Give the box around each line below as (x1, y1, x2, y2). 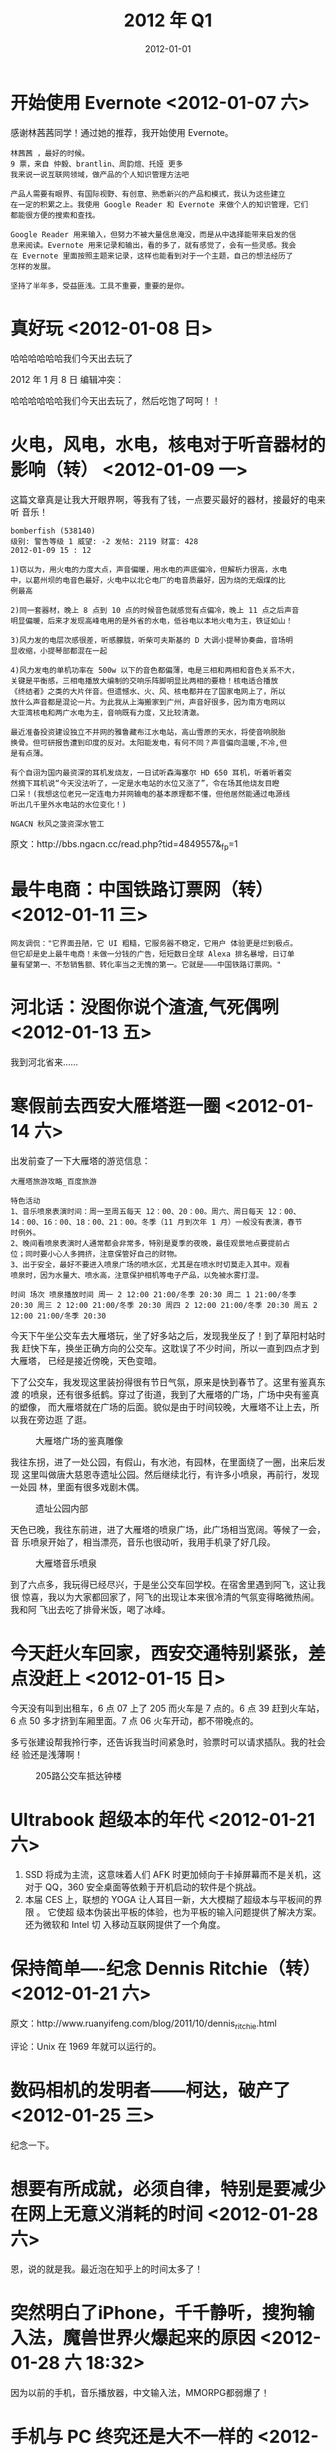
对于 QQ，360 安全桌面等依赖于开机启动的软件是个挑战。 (24, 1881, 262, 1893)
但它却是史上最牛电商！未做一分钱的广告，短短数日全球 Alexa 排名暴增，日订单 (10, 949, 295, 960)
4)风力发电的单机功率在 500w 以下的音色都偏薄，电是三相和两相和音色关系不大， (10, 665, 300, 675)
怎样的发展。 (10, 261, 56, 271)
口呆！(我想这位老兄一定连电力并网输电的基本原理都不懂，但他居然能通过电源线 (10, 789, 291, 799)
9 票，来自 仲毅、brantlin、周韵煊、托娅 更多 (10, 159, 184, 169)
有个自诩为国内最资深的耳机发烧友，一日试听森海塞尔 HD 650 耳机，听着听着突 (10, 767, 292, 778)
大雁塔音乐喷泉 (35, 1557, 97, 1570)
